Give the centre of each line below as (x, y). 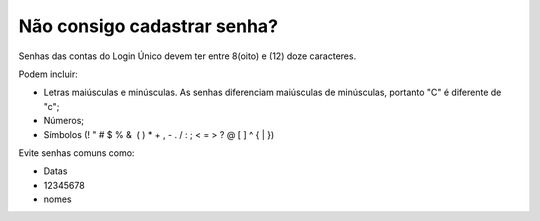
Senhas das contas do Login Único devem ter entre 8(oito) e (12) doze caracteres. (187, 56)
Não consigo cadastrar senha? (148, 26)
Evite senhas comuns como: (76, 152)
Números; (64, 121)
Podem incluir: (48, 74)
